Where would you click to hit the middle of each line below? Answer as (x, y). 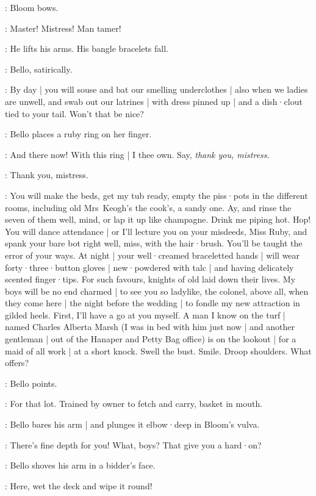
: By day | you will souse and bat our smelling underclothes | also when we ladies (156, 89)
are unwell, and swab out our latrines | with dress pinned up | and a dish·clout (154, 101)
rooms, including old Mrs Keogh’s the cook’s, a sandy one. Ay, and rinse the (148, 207)
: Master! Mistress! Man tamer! (63, 28)
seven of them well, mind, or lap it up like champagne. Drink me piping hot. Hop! (158, 219)
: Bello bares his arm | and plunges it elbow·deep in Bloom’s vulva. (132, 424)
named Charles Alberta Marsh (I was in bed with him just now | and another (150, 327)
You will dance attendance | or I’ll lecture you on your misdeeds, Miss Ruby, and (156, 231)
